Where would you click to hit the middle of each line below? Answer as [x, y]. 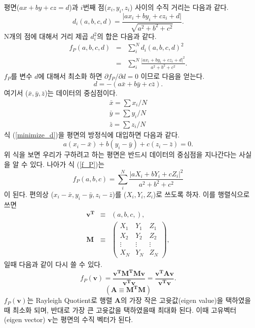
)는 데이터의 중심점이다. [81, 93]
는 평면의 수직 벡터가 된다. [92, 319]
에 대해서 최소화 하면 [70, 76]
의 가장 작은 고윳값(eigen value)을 [172, 300]
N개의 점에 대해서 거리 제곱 [46, 36]
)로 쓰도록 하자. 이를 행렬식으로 [201, 194]
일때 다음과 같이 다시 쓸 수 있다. [53, 264]
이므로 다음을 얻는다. [173, 76]
